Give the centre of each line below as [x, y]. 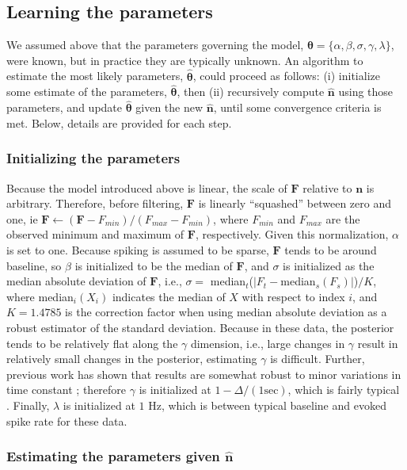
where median [40, 296]
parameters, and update [65, 107]
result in [378, 343]
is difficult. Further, [318, 359]
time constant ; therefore [67, 390]
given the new [169, 107]
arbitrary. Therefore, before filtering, [95, 203]
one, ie [22, 218]
